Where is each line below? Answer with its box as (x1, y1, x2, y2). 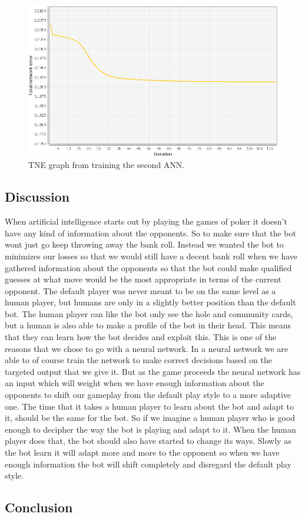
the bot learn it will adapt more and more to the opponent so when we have (5, 446, 280, 458)
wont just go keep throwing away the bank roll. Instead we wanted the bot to (5, 238, 284, 251)
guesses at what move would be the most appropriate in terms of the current (5, 273, 281, 285)
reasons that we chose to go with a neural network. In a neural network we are (5, 342, 289, 354)
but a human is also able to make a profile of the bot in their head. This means (5, 319, 291, 331)
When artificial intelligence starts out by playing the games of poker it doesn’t (5, 215, 287, 228)
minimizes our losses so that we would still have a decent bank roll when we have (5, 249, 298, 262)
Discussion (5, 187, 70, 206)
